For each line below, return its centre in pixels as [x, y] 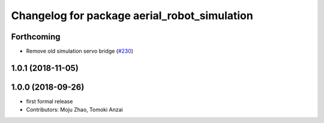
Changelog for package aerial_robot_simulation [132, 16]
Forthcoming [36, 37]
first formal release [49, 101]
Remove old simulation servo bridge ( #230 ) [80, 51]
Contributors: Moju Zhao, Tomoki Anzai [74, 110]
